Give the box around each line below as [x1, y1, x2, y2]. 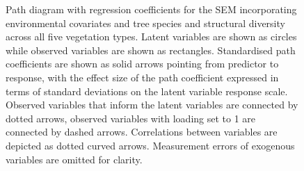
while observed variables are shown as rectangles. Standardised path [6, 42, 296, 57]
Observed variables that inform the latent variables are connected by [6, 97, 298, 112]
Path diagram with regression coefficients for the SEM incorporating [6, 2, 297, 16]
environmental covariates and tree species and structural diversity [6, 15, 285, 30]
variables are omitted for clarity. [6, 152, 143, 166]
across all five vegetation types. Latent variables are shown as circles [6, 29, 297, 44]
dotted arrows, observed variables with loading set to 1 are [6, 111, 256, 125]
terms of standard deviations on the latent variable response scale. [6, 83, 288, 98]
